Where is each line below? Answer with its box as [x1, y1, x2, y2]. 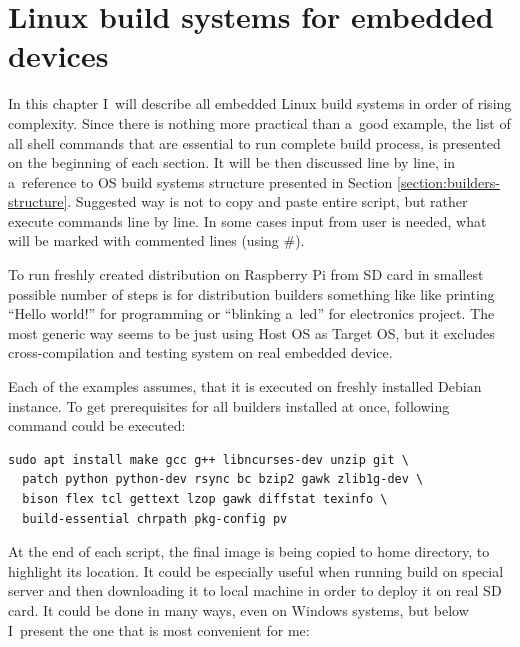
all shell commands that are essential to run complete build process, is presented [8, 132, 501, 153]
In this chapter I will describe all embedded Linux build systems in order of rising [8, 93, 512, 114]
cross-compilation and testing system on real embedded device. [8, 342, 393, 363]
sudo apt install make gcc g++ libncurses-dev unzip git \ [8, 452, 409, 467]
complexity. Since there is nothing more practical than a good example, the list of [8, 112, 511, 133]
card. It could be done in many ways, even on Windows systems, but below [8, 599, 469, 620]
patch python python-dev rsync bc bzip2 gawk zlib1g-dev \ [22, 472, 424, 487]
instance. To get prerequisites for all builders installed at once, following [8, 395, 450, 416]
